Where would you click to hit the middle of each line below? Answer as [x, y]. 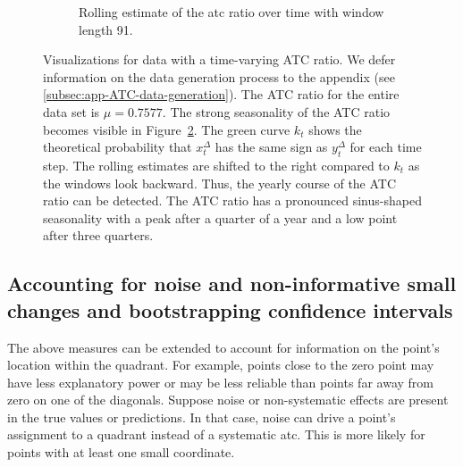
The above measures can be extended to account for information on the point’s [223, 347]
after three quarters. [98, 235]
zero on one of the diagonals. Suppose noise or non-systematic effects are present [228, 400]
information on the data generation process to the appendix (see [219, 76]
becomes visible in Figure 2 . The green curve [167, 129]
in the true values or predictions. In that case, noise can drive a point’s [202, 417]
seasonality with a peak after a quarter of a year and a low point [220, 217]
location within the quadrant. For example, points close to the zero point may [221, 365]
